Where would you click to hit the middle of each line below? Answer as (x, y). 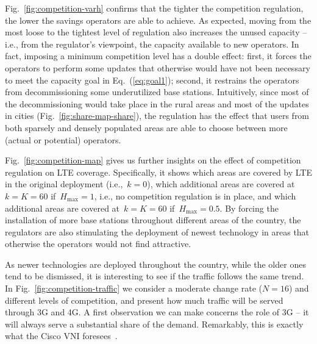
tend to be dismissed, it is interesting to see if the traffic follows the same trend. (155, 276)
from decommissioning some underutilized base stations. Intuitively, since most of (157, 92)
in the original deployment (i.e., (64, 184)
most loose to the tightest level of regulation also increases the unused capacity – (156, 32)
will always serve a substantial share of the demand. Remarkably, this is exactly (154, 324)
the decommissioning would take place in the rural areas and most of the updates (157, 103)
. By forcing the (249, 208)
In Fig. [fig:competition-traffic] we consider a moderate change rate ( (134, 288)
